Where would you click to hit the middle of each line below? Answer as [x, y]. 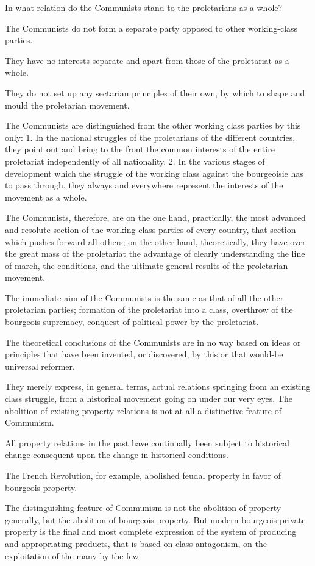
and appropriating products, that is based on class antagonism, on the [136, 543]
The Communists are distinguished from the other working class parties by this [153, 125]
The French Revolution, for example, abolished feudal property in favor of [143, 475]
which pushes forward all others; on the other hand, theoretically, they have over [155, 241]
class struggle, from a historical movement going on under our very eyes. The [149, 399]
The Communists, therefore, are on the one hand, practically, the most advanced [155, 217]
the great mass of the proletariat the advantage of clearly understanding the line [155, 253]
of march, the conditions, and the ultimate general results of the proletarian [147, 265]
